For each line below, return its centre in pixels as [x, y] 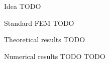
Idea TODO [23, 6]
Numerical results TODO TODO [55, 56]
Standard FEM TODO [39, 23]
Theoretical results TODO [45, 39]
